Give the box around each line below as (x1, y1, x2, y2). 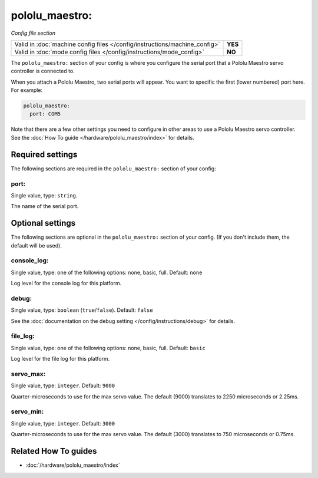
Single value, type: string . (11, 192, 78, 199)
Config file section (11, 29, 56, 37)
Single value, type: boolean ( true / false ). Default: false (11, 306, 153, 314)
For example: (11, 87, 43, 94)
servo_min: (11, 407, 44, 416)
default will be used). (11, 242, 62, 249)
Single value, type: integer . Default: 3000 (11, 420, 115, 427)
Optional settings (11, 218, 76, 228)
